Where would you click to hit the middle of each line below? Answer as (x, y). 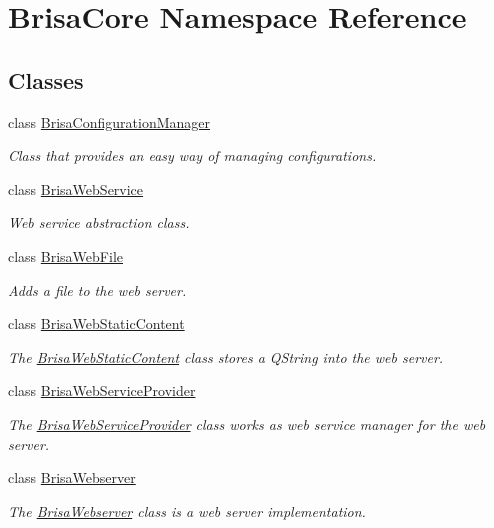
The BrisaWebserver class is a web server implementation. (187, 510)
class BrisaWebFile (65, 255)
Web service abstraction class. (99, 222)
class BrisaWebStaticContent (96, 323)
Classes (46, 79)
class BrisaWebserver (72, 477)
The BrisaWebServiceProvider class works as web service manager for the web (247, 423)
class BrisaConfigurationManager (109, 121)
